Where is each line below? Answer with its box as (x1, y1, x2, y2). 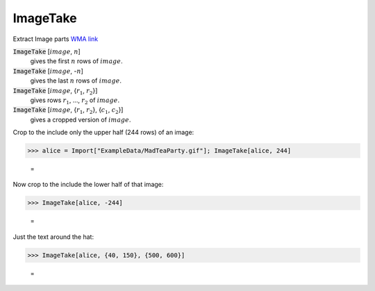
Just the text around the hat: (12, 233, 94, 241)
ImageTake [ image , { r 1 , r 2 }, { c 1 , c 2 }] (12, 106, 124, 116)
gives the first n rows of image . (30, 57, 123, 65)
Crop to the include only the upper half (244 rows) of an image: (12, 128, 194, 137)
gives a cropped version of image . (30, 115, 131, 124)
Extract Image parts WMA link (12, 35, 99, 43)
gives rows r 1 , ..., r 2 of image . (30, 96, 120, 106)
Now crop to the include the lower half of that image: (12, 181, 164, 189)
